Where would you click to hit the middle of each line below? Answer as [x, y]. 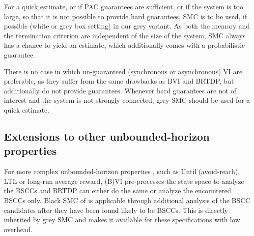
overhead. [18, 229]
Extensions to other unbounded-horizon [107, 136]
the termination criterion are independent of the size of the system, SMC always [125, 35]
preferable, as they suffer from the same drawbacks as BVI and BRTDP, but [119, 81]
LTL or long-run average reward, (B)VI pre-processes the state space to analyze [124, 181]
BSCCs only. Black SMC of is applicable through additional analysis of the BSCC [127, 200]
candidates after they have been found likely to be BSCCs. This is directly [116, 210]
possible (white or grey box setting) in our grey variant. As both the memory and [127, 26]
